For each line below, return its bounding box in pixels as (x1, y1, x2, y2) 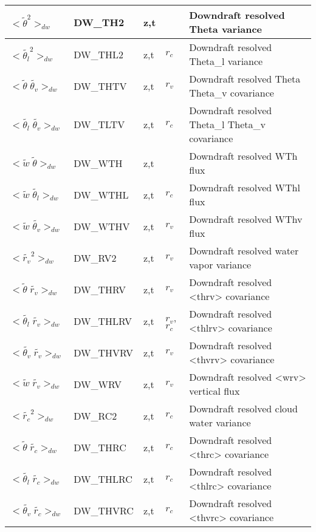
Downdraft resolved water (189, 244, 299, 257)
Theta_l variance (189, 54, 263, 68)
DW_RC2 (74, 408, 117, 423)
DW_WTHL (74, 187, 129, 202)
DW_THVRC (74, 503, 134, 517)
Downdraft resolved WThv (189, 212, 303, 226)
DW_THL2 (74, 47, 123, 61)
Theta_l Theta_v (189, 117, 266, 131)
